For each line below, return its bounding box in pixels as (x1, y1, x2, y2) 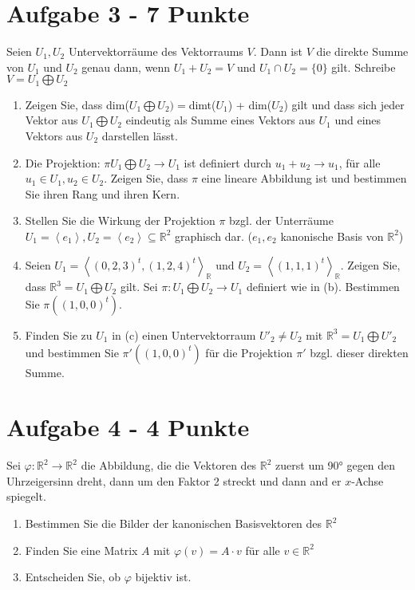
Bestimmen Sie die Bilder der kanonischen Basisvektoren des (25, 515, 322, 531)
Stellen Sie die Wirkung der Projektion (25, 212, 215, 229)
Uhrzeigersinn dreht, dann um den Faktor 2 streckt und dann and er (6, 472, 342, 489)
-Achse (351, 472, 384, 489)
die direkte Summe (316, 43, 409, 60)
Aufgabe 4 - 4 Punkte (6, 411, 250, 443)
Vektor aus (25, 112, 78, 128)
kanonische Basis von (280, 227, 384, 244)
